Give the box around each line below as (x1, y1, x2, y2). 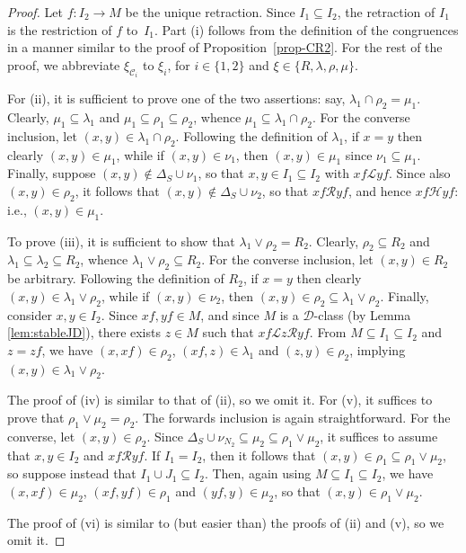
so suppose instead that (7, 464, 136, 483)
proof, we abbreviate (7, 55, 120, 74)
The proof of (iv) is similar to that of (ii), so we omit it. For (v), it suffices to (7, 390, 433, 409)
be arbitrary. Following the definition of (7, 269, 224, 288)
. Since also (389, 164, 451, 183)
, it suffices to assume (320, 426, 438, 445)
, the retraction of (337, 3, 435, 21)
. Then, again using (204, 464, 312, 483)
